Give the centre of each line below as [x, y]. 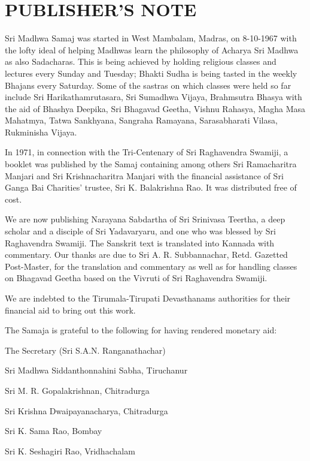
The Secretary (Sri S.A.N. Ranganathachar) [85, 350]
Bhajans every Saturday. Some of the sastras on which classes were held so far [148, 85]
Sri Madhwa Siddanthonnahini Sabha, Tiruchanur [96, 370]
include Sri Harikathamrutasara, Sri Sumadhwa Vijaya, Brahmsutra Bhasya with [154, 97]
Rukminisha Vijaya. [41, 132]
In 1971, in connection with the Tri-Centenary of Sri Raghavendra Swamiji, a [147, 152]
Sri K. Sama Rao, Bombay [54, 431]
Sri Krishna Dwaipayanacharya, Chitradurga [86, 410]
